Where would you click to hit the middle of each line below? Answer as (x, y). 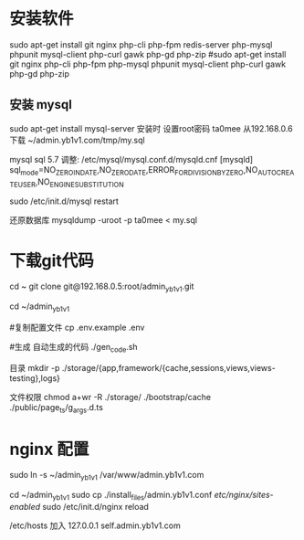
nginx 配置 (49, 449)
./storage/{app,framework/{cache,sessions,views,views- (168, 367)
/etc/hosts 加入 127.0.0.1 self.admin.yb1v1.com (95, 525)
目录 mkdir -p (35, 367)
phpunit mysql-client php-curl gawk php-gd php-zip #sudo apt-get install (148, 54)
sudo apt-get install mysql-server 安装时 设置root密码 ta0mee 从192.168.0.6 (152, 128)
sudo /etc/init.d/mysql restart (64, 201)
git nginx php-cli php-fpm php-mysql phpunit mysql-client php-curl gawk (147, 64)
